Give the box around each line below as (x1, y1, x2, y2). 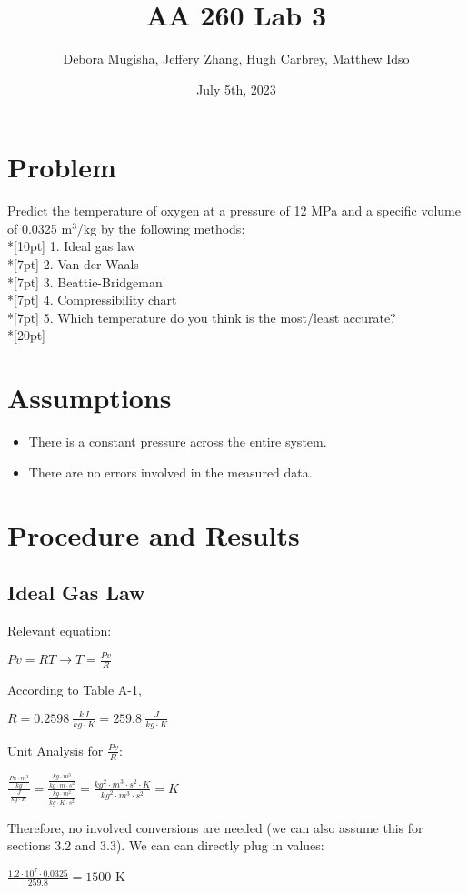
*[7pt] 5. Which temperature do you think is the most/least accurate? (7, 307, 396, 326)
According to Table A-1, (7, 679, 142, 698)
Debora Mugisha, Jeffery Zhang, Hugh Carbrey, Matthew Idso (63, 49, 410, 68)
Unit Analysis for (7, 740, 104, 759)
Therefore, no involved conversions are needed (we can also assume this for (7, 818, 423, 837)
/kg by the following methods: (76, 218, 245, 237)
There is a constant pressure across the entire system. (28, 432, 327, 451)
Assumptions (7, 379, 172, 416)
